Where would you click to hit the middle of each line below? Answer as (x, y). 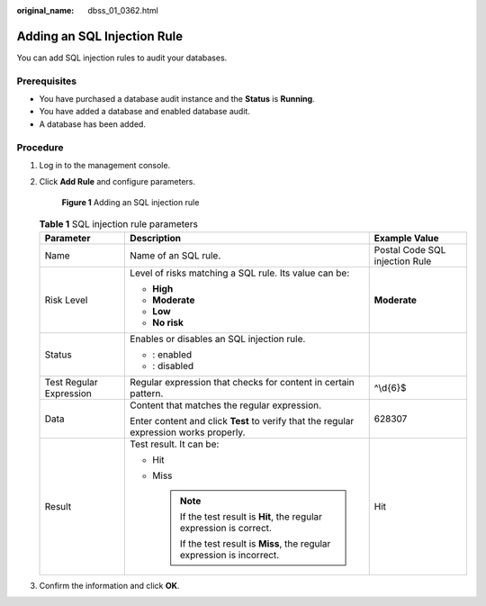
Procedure (40, 147)
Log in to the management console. (105, 165)
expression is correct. (226, 528)
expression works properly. (188, 432)
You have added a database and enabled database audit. (145, 112)
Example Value (407, 238)
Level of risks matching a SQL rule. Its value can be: (240, 273)
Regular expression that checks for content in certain (242, 382)
